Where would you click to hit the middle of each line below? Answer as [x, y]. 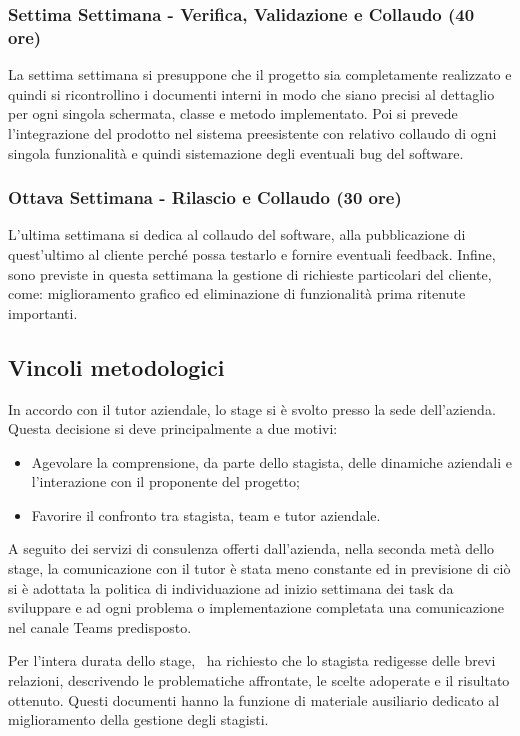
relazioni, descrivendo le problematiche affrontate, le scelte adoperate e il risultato [259, 680]
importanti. [43, 312]
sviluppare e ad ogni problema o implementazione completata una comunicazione [256, 607]
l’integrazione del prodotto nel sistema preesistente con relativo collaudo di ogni [252, 132]
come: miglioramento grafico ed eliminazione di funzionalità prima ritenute [237, 293]
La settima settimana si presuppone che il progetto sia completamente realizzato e [260, 74]
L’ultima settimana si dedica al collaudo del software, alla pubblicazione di [237, 234]
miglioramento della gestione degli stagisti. [138, 719]
